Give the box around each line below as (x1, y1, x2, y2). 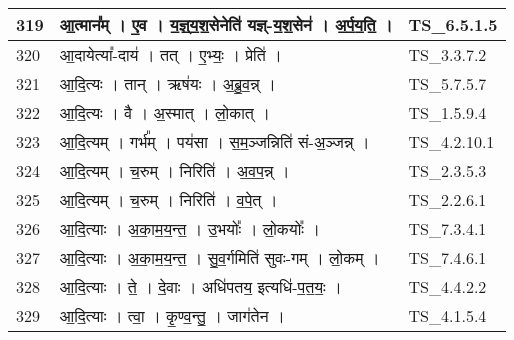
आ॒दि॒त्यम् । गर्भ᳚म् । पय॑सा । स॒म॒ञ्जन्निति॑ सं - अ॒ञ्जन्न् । (59, 130, 370, 153)
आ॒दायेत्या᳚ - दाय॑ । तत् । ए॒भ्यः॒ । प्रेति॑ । (59, 43, 282, 66)
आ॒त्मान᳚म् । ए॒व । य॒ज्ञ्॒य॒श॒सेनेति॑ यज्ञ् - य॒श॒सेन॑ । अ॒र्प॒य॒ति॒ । (59, 13, 393, 36)
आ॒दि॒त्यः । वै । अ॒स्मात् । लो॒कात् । (59, 101, 270, 124)
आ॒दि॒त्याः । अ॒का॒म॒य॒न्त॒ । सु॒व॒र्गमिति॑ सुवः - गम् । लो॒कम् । (59, 246, 380, 269)
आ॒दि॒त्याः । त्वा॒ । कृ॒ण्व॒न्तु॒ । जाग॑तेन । (59, 304, 285, 327)
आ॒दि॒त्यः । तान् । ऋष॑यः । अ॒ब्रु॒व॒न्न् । (59, 72, 276, 95)
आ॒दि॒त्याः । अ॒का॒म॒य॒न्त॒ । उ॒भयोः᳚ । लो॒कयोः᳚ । (59, 217, 321, 240)
